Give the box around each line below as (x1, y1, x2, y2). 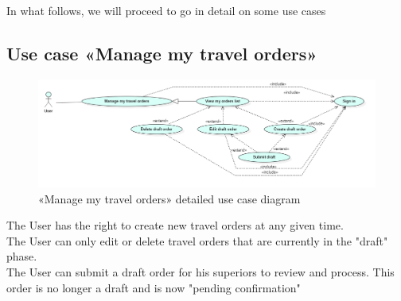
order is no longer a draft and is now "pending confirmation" (6, 279, 301, 295)
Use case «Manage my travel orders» (6, 41, 317, 65)
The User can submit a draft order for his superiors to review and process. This (6, 263, 395, 280)
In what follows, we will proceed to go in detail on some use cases (6, 2, 326, 18)
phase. (6, 248, 37, 264)
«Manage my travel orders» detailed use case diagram (38, 190, 301, 206)
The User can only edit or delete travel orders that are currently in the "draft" (6, 232, 388, 249)
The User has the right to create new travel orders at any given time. (6, 217, 344, 233)
